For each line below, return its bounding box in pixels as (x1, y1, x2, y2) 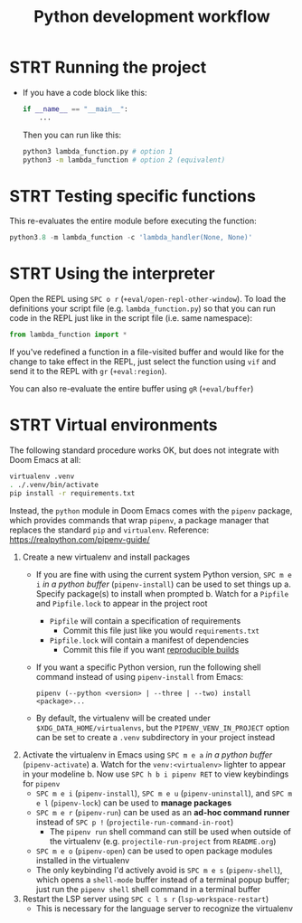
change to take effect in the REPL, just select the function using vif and (9, 356, 277, 367)
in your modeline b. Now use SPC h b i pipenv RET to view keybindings (22, 768, 289, 779)
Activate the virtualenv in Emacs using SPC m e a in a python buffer (22, 749, 273, 760)
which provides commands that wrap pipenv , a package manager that (9, 514, 269, 525)
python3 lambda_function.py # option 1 (22, 146, 174, 155)
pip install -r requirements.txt (9, 488, 136, 498)
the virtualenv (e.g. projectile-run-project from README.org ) (49, 835, 277, 846)
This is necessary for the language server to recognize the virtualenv (35, 902, 294, 914)
